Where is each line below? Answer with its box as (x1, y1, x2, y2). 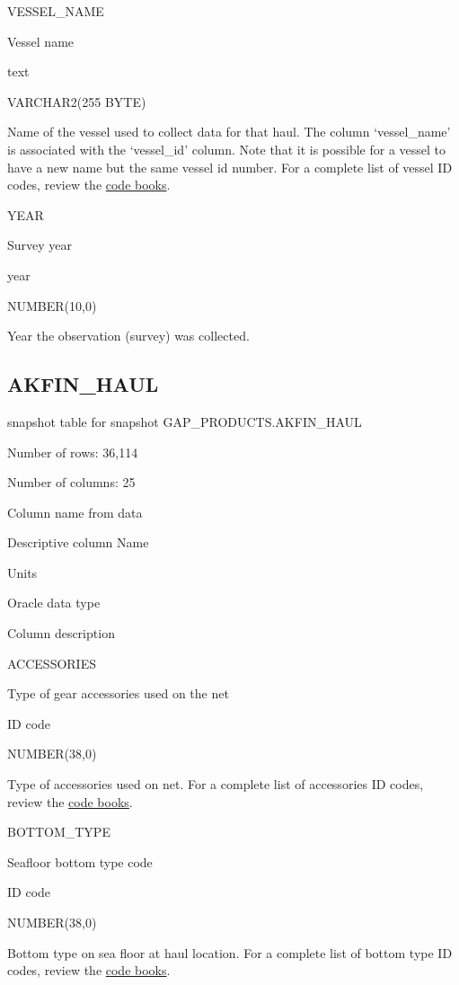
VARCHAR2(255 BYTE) (7, 92, 146, 111)
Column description (7, 624, 115, 643)
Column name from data (7, 502, 143, 521)
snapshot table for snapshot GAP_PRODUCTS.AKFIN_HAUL (7, 412, 362, 430)
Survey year (7, 235, 73, 254)
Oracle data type (7, 593, 101, 612)
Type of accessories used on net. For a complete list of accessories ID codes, (7, 775, 424, 794)
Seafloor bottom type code (7, 852, 153, 871)
